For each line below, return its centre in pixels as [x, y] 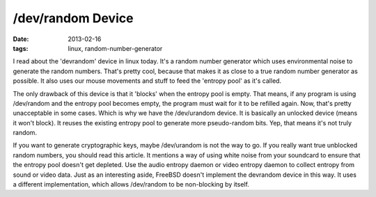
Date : [21, 39]
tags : [21, 48]
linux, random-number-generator [115, 48]
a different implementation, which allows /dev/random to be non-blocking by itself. [131, 184]
